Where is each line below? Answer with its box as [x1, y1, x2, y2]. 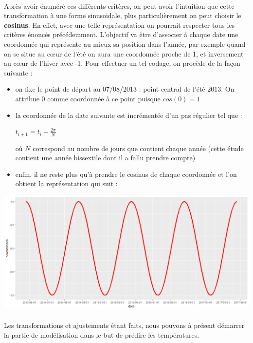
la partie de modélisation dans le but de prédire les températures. [4, 330, 199, 340]
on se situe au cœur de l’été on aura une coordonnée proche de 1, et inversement [4, 48, 244, 58]
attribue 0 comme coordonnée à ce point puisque [15, 93, 161, 103]
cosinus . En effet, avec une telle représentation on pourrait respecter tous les [4, 19, 235, 30]
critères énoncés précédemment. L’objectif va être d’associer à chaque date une [4, 29, 238, 39]
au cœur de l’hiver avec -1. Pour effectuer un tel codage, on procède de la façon [4, 58, 240, 68]
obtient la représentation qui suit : [15, 178, 118, 189]
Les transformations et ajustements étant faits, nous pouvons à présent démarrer [4, 320, 245, 330]
